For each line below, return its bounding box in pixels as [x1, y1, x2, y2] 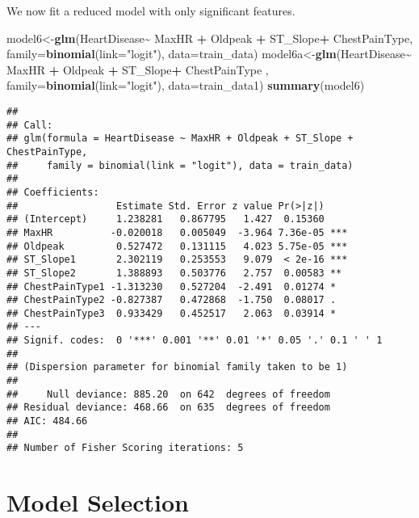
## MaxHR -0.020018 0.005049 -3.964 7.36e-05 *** [6, 226, 348, 238]
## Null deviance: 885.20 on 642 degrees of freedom [6, 388, 330, 400]
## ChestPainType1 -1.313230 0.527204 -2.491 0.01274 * [6, 280, 337, 293]
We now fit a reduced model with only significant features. [6, 2, 295, 19]
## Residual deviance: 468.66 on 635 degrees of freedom [6, 402, 330, 414]
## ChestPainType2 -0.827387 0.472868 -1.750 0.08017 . [6, 294, 337, 306]
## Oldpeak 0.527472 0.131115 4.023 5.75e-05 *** [6, 240, 348, 252]
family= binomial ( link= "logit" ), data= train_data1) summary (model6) [6, 77, 365, 94]
